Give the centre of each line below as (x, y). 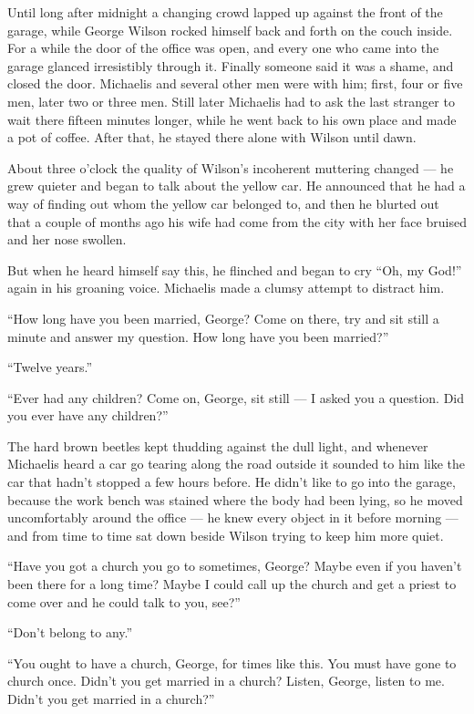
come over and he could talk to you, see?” (124, 601)
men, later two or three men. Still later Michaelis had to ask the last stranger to (231, 101)
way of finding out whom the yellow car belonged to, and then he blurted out (223, 203)
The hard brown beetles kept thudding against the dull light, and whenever (218, 445)
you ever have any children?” (88, 415)
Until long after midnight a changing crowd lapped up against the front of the (225, 12)
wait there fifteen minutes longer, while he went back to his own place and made (232, 119)
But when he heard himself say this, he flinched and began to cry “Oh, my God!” (235, 269)
